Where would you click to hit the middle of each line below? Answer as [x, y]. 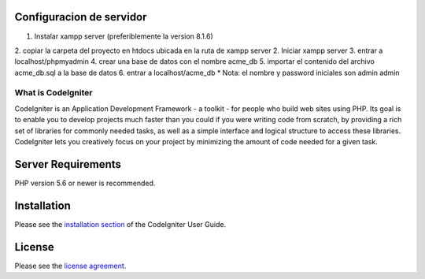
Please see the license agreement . [70, 266]
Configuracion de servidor [81, 17]
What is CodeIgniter [54, 93]
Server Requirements [68, 164]
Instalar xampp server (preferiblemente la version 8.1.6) [124, 36]
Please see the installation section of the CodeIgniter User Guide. [120, 224]
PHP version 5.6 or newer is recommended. [85, 183]
